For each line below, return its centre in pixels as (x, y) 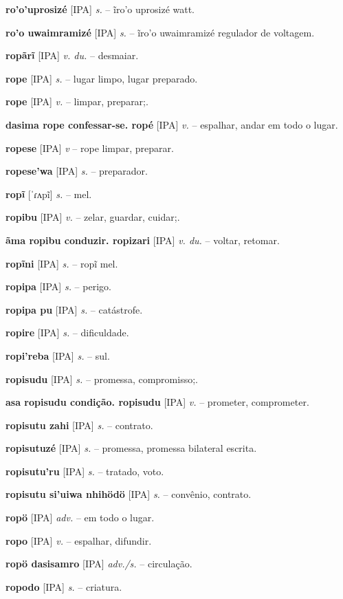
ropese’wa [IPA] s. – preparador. (77, 171)
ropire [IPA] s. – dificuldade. (67, 333)
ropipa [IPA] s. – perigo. (58, 286)
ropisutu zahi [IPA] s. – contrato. (79, 425)
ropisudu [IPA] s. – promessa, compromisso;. (102, 379)
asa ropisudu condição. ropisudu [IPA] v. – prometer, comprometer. (157, 402)
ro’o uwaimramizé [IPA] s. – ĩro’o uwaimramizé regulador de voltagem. (160, 32)
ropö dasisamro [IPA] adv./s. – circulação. (99, 564)
